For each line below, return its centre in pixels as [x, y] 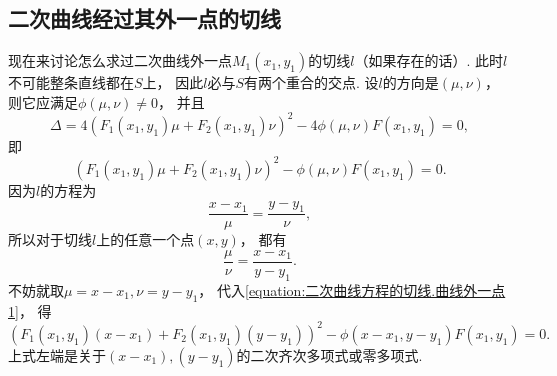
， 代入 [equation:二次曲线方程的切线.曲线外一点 [352, 289]
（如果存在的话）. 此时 [428, 60]
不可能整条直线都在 [71, 82]
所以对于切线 [50, 239]
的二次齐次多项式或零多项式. [329, 354]
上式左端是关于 [57, 354]
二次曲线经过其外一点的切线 [144, 18]
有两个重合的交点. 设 [311, 82]
